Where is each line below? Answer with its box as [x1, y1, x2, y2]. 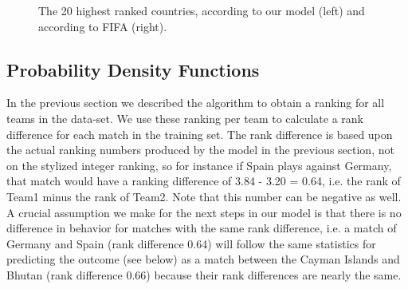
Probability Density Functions [6, 57, 260, 81]
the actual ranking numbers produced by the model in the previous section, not [6, 141, 394, 158]
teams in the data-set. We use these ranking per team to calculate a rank [6, 109, 363, 126]
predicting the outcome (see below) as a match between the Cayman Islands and [6, 251, 400, 267]
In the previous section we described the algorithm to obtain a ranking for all [6, 94, 385, 111]
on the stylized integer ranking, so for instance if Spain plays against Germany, [6, 156, 392, 173]
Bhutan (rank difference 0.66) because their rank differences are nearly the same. [6, 266, 402, 283]
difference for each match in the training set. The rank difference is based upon [6, 125, 393, 142]
